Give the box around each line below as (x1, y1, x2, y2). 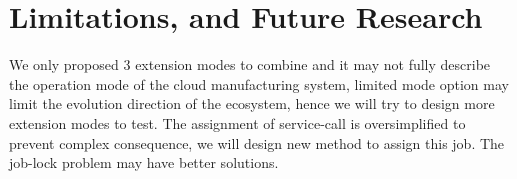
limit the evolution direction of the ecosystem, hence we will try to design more (9, 93, 495, 114)
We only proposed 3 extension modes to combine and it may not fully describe (9, 54, 491, 75)
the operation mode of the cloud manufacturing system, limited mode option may (9, 73, 509, 94)
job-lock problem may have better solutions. (9, 152, 279, 173)
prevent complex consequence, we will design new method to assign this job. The (9, 132, 505, 153)
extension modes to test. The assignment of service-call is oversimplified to (9, 112, 466, 133)
